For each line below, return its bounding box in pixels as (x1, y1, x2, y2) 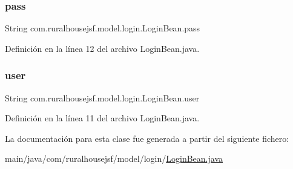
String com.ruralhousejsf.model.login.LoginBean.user (5, 91, 200, 104)
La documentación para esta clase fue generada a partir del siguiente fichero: (5, 132, 289, 144)
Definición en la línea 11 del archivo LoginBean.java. (5, 112, 200, 124)
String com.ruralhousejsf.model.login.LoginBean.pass (5, 22, 200, 34)
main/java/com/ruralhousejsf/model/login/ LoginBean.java (5, 152, 223, 165)
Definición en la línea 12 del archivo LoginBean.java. (5, 42, 200, 54)
